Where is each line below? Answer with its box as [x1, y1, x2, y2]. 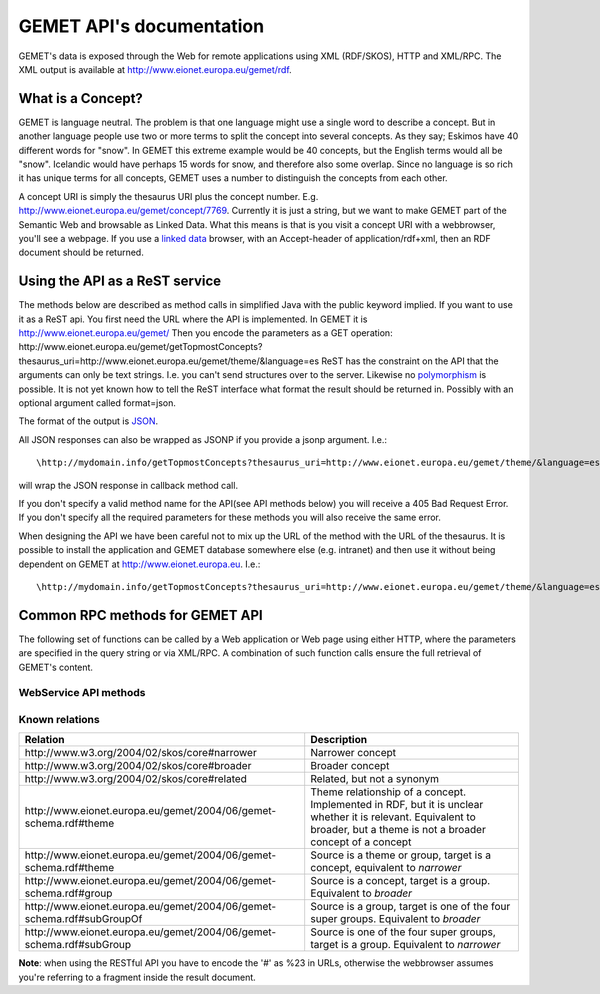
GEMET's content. [18, 661, 94, 673]
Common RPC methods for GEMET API [18, 606, 264, 624]
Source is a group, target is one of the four [310, 900, 511, 914]
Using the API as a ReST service [18, 273, 222, 290]
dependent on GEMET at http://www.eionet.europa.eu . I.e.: [18, 558, 261, 570]
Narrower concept [310, 746, 397, 760]
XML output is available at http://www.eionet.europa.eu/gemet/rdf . [18, 63, 292, 75]
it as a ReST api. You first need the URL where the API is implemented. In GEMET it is [18, 313, 368, 325]
